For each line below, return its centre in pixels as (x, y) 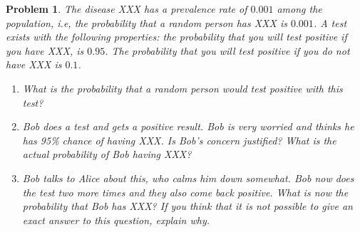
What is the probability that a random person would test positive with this (182, 88)
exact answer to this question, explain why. (116, 220)
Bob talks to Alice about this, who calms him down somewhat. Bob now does (188, 178)
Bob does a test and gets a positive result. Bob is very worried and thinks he (188, 126)
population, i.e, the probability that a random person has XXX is (146, 22)
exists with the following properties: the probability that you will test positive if (176, 37)
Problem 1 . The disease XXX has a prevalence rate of (127, 9)
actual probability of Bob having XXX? (107, 154)
